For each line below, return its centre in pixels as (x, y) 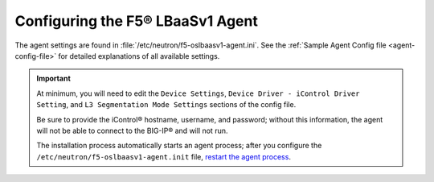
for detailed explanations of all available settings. (139, 56)
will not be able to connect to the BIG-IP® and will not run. (132, 130)
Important (54, 79)
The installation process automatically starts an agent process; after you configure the (179, 146)
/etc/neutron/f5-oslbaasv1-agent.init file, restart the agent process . (164, 156)
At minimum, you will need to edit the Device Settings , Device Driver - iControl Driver (198, 93)
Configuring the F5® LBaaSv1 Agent (137, 21)
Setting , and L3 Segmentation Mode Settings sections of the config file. (166, 105)
